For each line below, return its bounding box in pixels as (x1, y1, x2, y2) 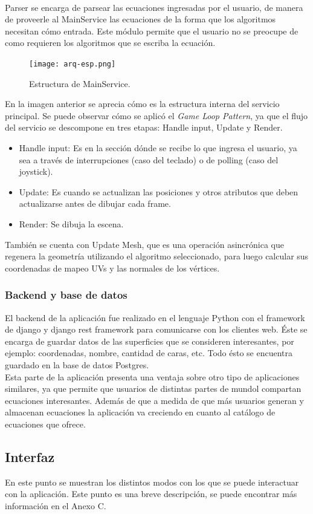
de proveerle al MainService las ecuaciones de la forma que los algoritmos (5, 13, 276, 25)
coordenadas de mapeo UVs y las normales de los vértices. (5, 261, 220, 274)
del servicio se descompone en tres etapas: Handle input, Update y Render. (5, 121, 283, 134)
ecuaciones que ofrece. (5, 417, 86, 430)
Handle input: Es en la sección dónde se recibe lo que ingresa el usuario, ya (19, 142, 297, 154)
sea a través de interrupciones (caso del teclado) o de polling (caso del (19, 153, 279, 166)
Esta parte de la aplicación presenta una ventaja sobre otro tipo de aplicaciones (5, 370, 300, 383)
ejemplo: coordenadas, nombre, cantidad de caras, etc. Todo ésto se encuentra (5, 346, 293, 359)
